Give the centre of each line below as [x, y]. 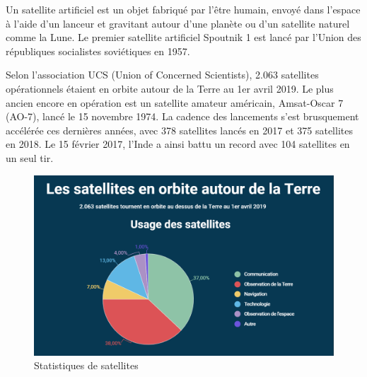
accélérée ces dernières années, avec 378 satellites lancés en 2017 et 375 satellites [179, 130]
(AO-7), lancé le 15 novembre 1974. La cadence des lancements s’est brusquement [182, 116]
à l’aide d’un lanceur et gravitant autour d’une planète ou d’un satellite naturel [178, 23]
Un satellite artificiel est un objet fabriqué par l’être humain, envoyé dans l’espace [183, 9]
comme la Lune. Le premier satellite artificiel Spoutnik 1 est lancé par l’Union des [183, 37]
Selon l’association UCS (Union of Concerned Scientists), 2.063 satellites [162, 75]
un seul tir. [30, 157]
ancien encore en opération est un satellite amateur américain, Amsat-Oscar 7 [175, 102]
